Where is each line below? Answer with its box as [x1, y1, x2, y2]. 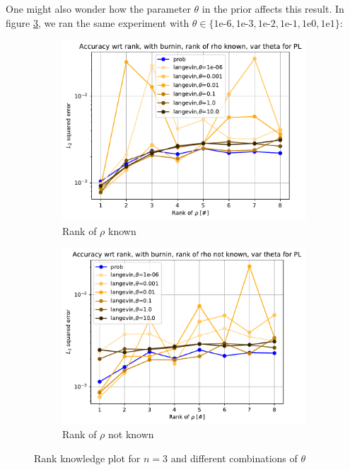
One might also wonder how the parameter [6, 1, 191, 16]
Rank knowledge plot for [34, 450, 141, 465]
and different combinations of [170, 450, 298, 465]
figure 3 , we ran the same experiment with [6, 15, 189, 30]
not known [108, 427, 154, 442]
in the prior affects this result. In [202, 1, 344, 16]
